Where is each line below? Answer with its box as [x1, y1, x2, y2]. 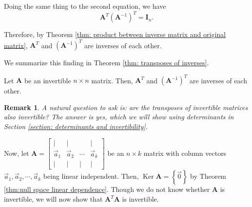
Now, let [4, 148, 29, 158]
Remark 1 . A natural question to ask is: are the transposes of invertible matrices [4, 102, 248, 112]
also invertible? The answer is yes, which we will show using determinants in [4, 112, 234, 122]
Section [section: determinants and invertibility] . [4, 121, 148, 132]
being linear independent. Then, [43, 171, 139, 181]
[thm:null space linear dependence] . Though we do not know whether [4, 184, 210, 194]
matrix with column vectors [143, 148, 227, 158]
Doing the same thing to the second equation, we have [4, 1, 166, 11]
